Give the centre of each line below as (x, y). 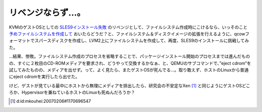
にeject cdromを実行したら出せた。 (44, 77)
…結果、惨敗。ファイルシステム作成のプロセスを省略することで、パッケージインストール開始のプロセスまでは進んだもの (130, 56)
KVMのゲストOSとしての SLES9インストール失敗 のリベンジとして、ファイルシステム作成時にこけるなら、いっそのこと (128, 27)
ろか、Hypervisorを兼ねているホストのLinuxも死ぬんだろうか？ (72, 93)
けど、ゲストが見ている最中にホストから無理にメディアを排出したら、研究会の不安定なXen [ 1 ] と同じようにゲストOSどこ (130, 85)
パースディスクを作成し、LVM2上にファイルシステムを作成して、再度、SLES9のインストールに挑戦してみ (144, 41)
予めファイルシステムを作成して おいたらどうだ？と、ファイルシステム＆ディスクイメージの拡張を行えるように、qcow (127, 33)
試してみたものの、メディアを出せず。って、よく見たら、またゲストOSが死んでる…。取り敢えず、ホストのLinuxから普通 (129, 70)
